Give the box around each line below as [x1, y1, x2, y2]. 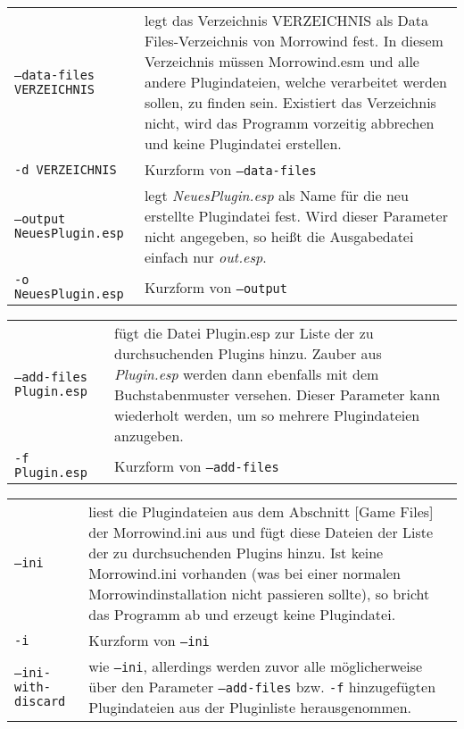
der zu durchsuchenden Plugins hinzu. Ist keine [88, 542, 384, 563]
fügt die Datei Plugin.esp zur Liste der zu [113, 323, 374, 343]
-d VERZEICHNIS [14, 162, 117, 177]
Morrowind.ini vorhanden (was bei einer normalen [88, 563, 401, 583]
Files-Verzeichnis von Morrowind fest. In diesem [144, 30, 443, 51]
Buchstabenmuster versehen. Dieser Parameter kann [113, 384, 441, 405]
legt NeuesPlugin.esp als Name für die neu [144, 185, 409, 205]
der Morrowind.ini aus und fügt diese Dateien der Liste [88, 522, 434, 542]
